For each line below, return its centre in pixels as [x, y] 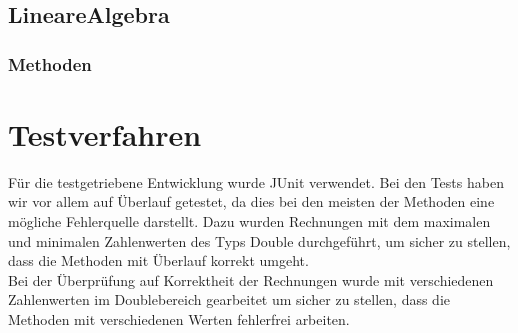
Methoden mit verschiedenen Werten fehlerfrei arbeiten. [179, 318]
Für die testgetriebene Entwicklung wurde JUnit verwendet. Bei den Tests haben [256, 181]
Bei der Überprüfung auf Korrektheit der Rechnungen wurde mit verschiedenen [251, 279]
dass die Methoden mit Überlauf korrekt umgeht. [158, 260]
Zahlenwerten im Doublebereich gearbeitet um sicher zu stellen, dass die [229, 299]
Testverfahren [105, 133]
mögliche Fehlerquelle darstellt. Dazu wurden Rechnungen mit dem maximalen [249, 220]
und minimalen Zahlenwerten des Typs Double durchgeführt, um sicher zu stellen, [259, 240]
